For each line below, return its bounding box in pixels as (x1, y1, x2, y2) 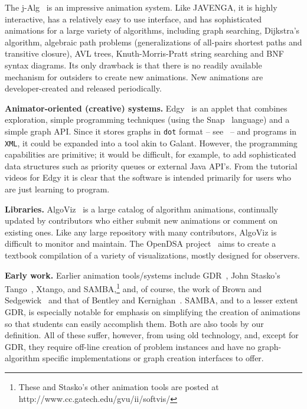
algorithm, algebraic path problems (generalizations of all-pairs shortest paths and (5, 35, 302, 48)
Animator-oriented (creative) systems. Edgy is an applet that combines (5, 102, 288, 114)
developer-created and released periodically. (5, 82, 162, 94)
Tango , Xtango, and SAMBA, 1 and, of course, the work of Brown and (5, 281, 262, 295)
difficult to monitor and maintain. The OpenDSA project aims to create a (5, 237, 276, 250)
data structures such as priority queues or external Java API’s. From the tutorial (5, 159, 298, 172)
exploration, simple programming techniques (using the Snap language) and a (5, 113, 290, 126)
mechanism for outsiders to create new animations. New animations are (5, 70, 263, 83)
